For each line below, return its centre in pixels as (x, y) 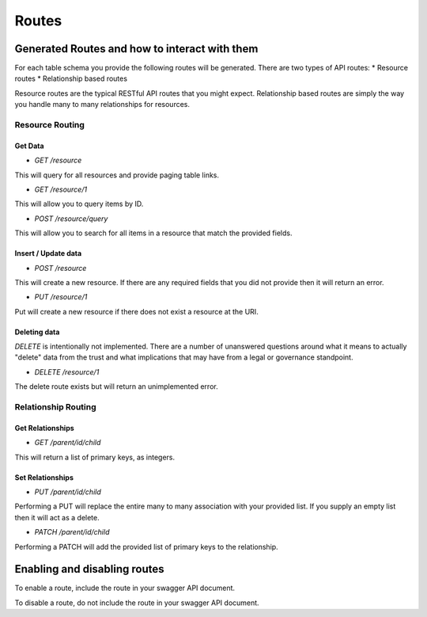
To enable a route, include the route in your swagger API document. (125, 588)
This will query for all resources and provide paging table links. (117, 175)
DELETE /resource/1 (67, 371)
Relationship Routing (55, 407)
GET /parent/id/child (68, 443)
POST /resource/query (71, 219)
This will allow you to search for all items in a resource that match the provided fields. (153, 233)
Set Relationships (44, 477)
